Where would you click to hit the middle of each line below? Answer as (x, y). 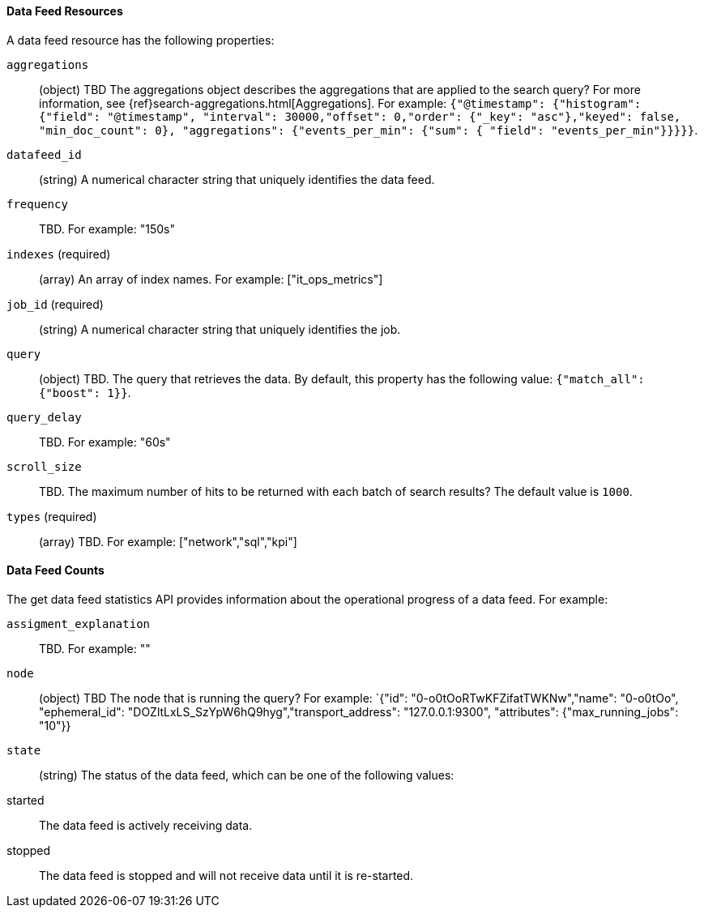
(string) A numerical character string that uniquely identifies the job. (220, 329)
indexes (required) (59, 254)
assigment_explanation (79, 624)
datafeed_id (44, 154)
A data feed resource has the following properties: (141, 40)
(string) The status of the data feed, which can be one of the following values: (247, 775)
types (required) (52, 516)
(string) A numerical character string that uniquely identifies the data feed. (237, 179)
